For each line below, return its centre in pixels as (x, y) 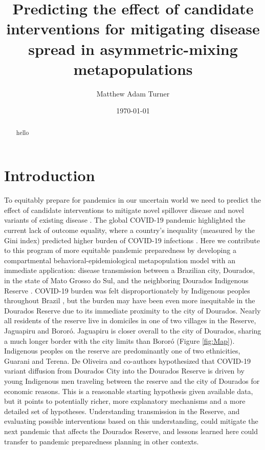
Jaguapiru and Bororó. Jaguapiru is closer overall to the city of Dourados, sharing (133, 330)
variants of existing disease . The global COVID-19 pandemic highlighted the (125, 220)
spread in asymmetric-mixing (133, 48)
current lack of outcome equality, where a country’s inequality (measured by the (129, 230)
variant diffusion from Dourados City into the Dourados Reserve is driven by (124, 371)
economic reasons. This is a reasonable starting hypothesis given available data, (129, 391)
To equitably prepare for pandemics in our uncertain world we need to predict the (133, 200)
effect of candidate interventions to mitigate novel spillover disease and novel (124, 210)
